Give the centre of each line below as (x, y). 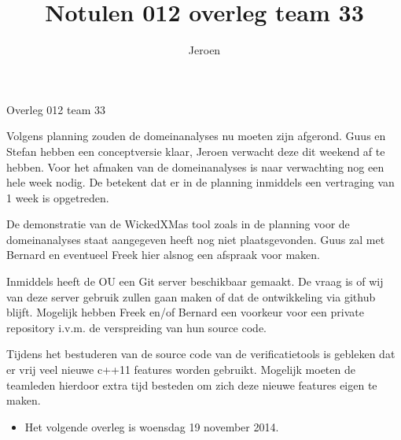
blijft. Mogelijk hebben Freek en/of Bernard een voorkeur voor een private (185, 312)
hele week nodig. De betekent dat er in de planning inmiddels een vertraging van (200, 182)
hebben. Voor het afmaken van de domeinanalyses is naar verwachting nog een (195, 166)
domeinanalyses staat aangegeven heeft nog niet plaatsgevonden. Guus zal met (196, 239)
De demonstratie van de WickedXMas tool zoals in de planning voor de (178, 224)
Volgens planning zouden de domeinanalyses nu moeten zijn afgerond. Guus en (196, 136)
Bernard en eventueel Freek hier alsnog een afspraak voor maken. (163, 255)
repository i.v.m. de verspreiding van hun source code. (137, 327)
